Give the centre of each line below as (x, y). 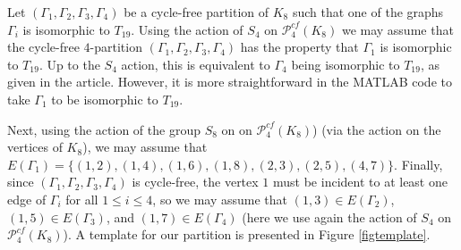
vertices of (35, 147)
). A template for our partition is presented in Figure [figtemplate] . (247, 234)
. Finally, (418, 164)
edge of (27, 199)
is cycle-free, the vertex (195, 182)
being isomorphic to (346, 64)
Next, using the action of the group (104, 129)
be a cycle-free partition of (196, 12)
